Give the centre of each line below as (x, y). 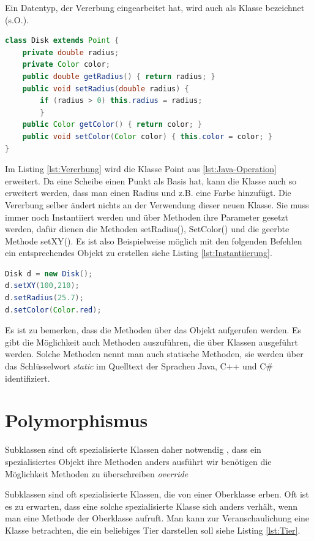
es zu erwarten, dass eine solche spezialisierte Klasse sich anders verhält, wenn (151, 506)
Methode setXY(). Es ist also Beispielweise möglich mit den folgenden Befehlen (154, 240)
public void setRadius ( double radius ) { (106, 89)
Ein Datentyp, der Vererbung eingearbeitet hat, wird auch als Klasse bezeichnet (155, 7)
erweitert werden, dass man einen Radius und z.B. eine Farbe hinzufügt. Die (148, 193)
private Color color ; (66, 65)
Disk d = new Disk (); (49, 274)
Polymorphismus (77, 420)
